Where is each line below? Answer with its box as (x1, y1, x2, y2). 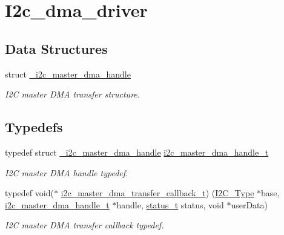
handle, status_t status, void (116, 198, 224, 211)
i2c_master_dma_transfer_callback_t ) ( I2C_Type (61, 187, 254, 199)
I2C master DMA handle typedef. (5, 166, 128, 179)
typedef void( (5, 187, 54, 199)
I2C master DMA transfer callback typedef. (5, 219, 164, 231)
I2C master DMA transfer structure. (5, 88, 140, 101)
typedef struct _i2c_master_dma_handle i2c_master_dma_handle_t (5, 145, 269, 158)
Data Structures (5, 39, 108, 58)
